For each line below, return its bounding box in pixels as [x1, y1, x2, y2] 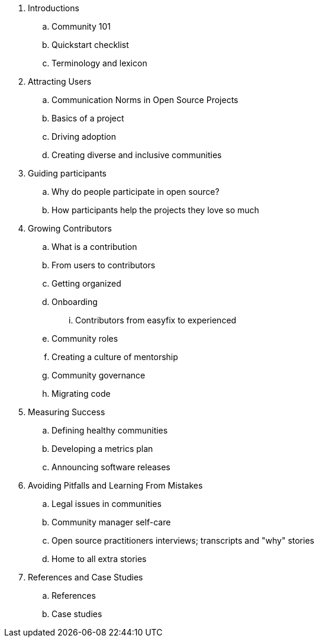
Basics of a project [51, 113, 124, 123]
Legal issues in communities [51, 499, 162, 509]
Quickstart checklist [51, 40, 129, 50]
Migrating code [51, 389, 111, 399]
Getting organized [51, 278, 121, 288]
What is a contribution [51, 242, 137, 252]
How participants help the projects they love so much [51, 205, 259, 215]
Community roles [51, 333, 118, 344]
